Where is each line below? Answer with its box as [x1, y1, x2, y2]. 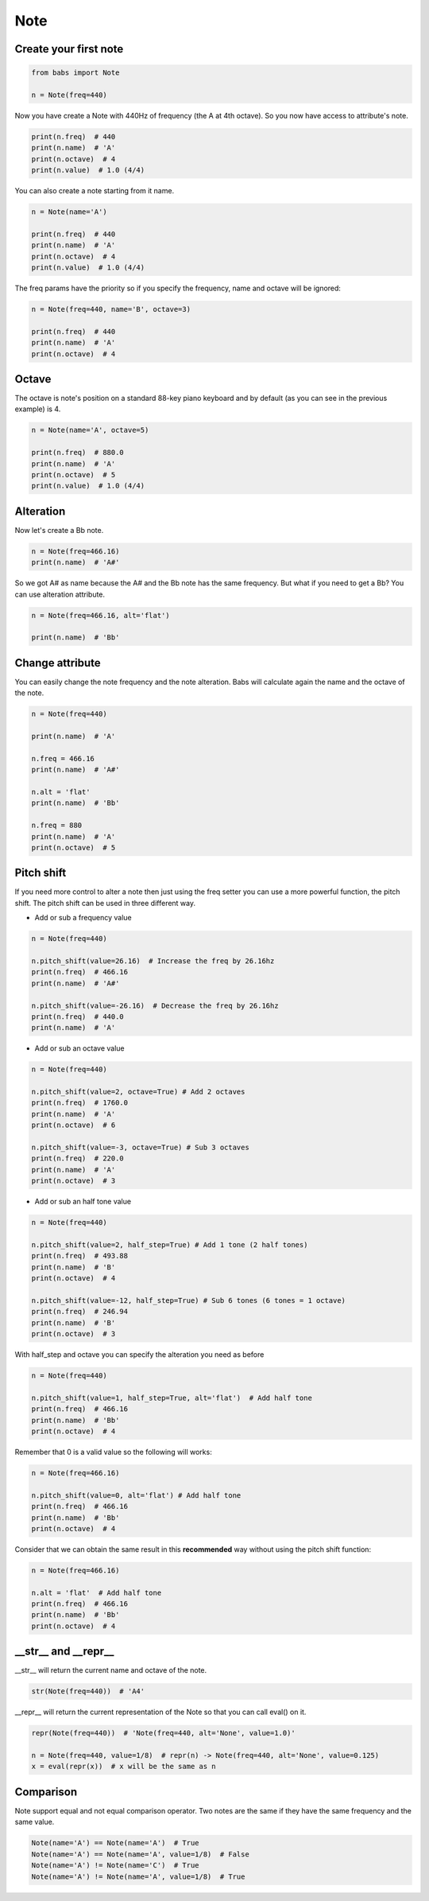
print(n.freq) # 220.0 [31, 1154, 125, 1163]
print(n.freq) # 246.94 [31, 1307, 129, 1316]
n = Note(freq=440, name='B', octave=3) [31, 305, 191, 313]
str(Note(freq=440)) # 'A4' [31, 1687, 145, 1696]
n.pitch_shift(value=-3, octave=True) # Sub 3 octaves [31, 1143, 249, 1153]
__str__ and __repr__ [14, 1645, 114, 1658]
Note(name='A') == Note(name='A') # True [31, 1838, 199, 1848]
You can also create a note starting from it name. [14, 186, 175, 196]
